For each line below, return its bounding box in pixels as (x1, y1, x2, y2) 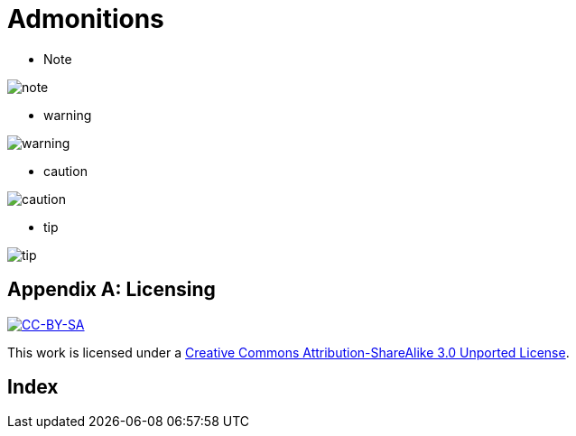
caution (43, 162, 88, 179)
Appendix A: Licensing (7, 278, 216, 301)
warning (43, 107, 92, 123)
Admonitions (7, 4, 164, 34)
